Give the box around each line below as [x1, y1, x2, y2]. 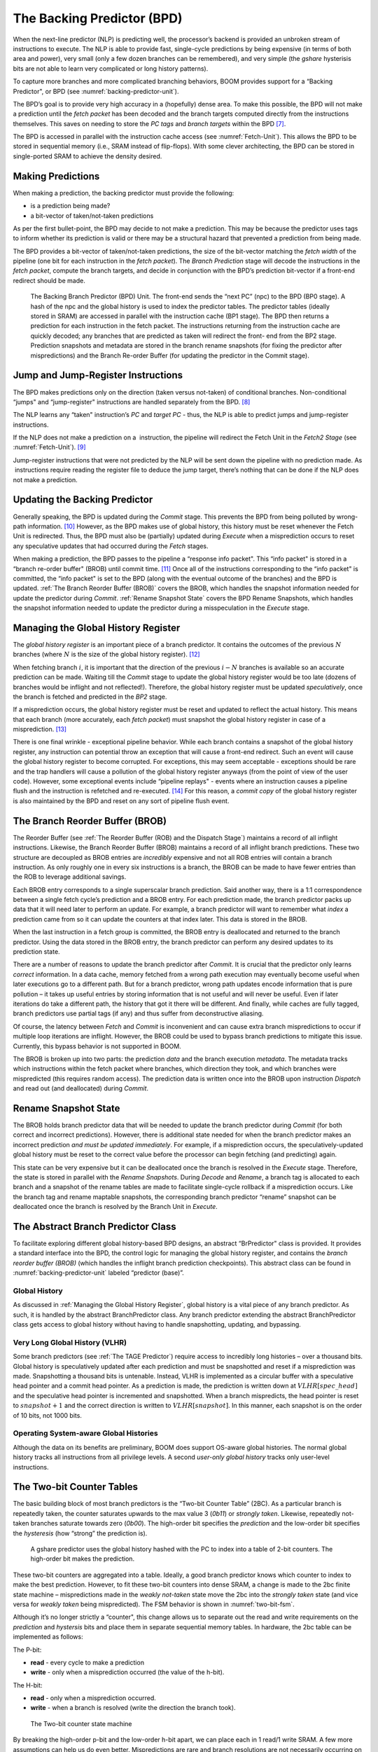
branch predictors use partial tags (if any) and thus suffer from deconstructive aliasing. [13, 1009, 264, 1018]
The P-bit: [13, 1645, 42, 1654]
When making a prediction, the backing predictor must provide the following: [13, 189, 234, 197]
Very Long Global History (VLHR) [13, 1337, 127, 1347]
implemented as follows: [13, 1633, 83, 1641]
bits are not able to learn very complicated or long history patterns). [13, 64, 209, 73]
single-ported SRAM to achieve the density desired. [13, 151, 162, 160]
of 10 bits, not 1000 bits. [13, 1411, 82, 1419]
